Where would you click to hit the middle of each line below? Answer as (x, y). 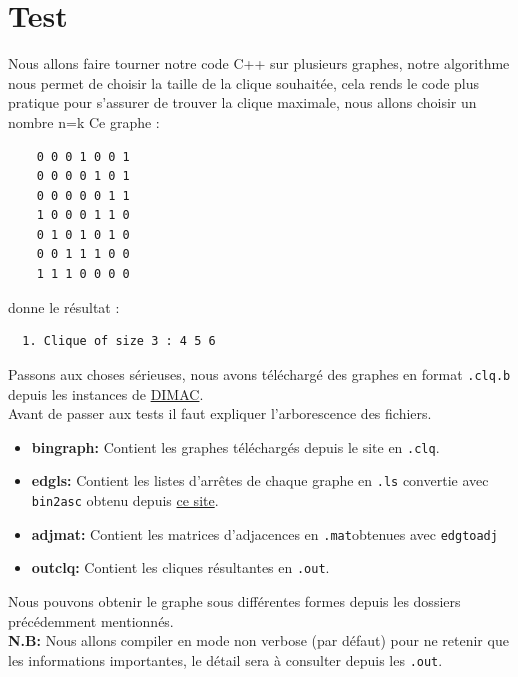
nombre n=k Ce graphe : (84, 121)
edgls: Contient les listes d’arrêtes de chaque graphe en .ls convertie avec (260, 480)
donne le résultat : (64, 306)
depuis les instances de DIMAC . (106, 393)
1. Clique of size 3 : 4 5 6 (119, 341)
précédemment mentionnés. (91, 620)
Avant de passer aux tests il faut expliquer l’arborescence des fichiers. (220, 413)
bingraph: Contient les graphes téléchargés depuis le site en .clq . (235, 446)
